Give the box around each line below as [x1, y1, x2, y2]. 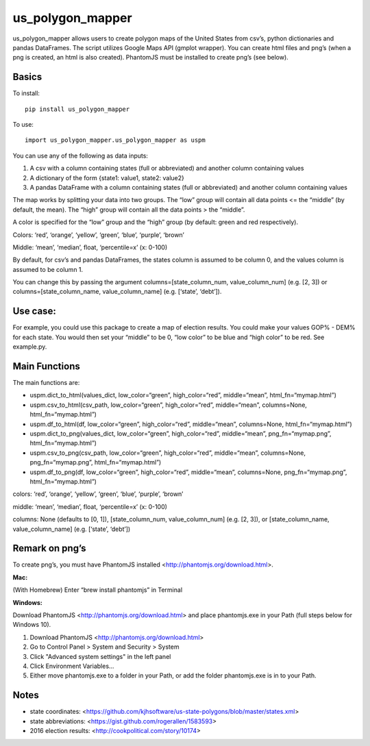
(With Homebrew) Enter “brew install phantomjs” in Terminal [12, 586, 183, 594]
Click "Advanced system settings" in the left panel [29, 652, 171, 660]
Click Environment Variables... [29, 662, 114, 670]
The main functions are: [12, 379, 80, 387]
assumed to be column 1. [12, 265, 84, 273]
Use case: [12, 306, 56, 317]
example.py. [12, 343, 47, 351]
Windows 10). [12, 621, 51, 629]
